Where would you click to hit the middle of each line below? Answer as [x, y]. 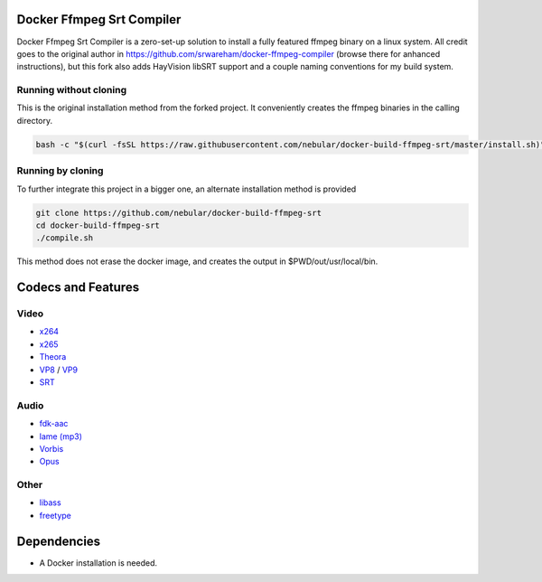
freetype [55, 515]
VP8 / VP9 [59, 370]
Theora [53, 357]
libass [51, 502]
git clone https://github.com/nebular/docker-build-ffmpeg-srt [179, 213]
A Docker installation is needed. [98, 563]
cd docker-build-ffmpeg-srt [98, 225]
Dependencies [59, 541]
